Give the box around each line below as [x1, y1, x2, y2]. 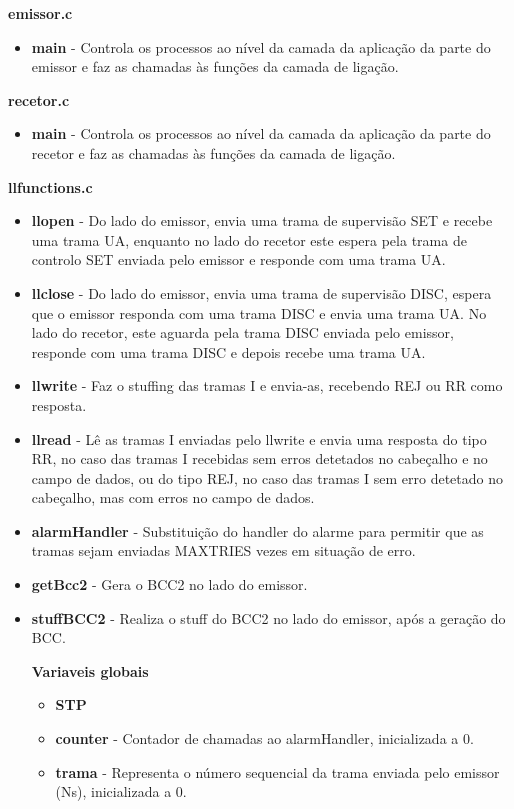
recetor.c [8, 89, 70, 110]
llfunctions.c [8, 176, 93, 197]
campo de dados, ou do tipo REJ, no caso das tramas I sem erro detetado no [31, 467, 504, 488]
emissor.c [8, 3, 73, 23]
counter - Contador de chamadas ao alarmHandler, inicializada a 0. [55, 728, 474, 749]
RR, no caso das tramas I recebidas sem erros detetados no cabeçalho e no [31, 448, 488, 469]
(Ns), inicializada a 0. [55, 781, 187, 802]
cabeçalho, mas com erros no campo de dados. [31, 487, 315, 508]
